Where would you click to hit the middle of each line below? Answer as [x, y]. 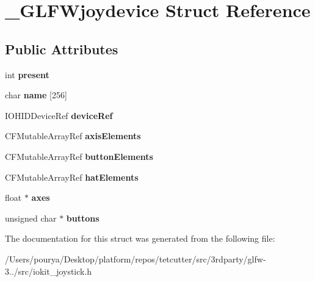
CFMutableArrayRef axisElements [73, 136]
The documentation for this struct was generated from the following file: [140, 238]
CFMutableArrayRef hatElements [72, 177]
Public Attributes [62, 49]
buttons [83, 218]
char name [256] [36, 95]
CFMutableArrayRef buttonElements [79, 156]
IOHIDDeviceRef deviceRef [59, 115]
